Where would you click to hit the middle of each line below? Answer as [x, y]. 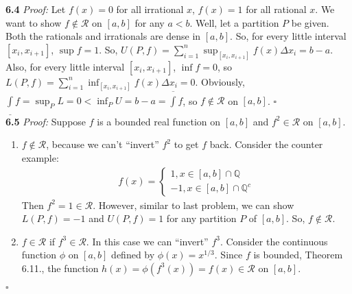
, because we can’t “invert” [103, 144]
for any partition [201, 218]
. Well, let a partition [234, 22]
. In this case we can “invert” [147, 241]
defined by [133, 255]
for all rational [276, 9]
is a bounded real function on [159, 121]
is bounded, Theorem [298, 255]
